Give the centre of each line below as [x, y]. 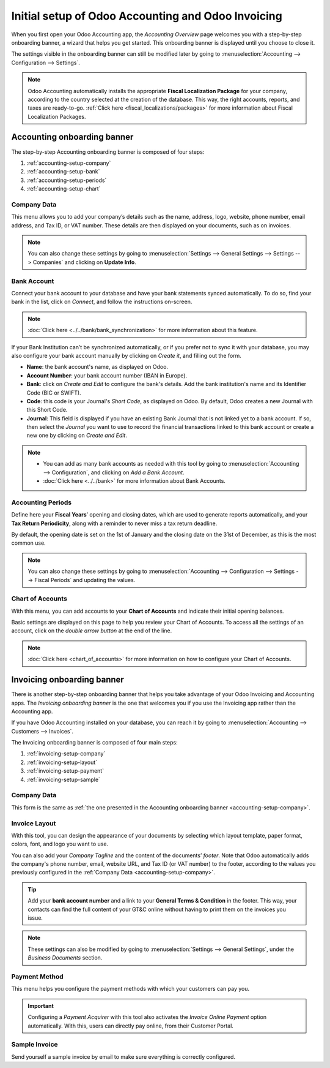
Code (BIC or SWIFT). [54, 393]
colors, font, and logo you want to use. [60, 844]
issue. [35, 918]
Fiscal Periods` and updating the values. [85, 580]
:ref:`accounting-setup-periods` [67, 180]
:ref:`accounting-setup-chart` [64, 189]
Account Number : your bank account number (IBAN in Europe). [107, 375]
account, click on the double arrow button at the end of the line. [92, 631]
